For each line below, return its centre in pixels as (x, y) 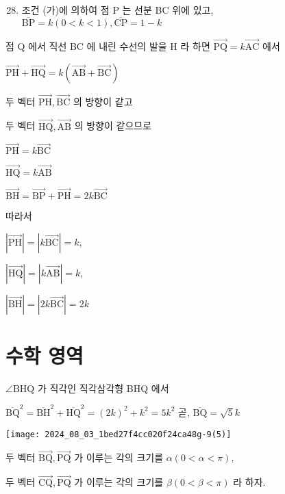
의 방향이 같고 (103, 101)
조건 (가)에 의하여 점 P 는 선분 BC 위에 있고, (117, 10)
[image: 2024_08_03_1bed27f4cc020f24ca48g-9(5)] (119, 434)
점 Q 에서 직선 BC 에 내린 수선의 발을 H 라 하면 (108, 46)
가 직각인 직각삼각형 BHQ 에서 (103, 388)
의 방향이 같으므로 (113, 126)
